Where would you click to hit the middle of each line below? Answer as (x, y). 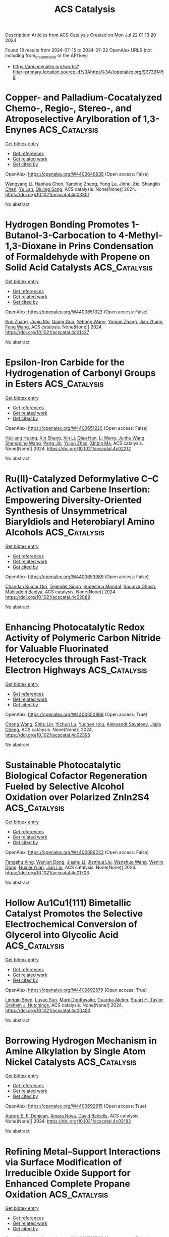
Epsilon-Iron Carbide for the (65, 362)
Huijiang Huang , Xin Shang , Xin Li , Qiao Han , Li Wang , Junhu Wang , (76, 438)
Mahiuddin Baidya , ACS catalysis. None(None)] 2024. (61, 592)
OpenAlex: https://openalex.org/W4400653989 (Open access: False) (77, 577)
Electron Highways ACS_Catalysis (76, 670)
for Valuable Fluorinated (57, 649)
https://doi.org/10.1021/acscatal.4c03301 (47, 194)
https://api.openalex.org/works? (46, 66)
